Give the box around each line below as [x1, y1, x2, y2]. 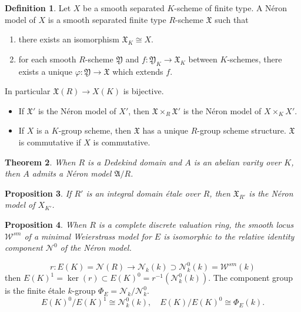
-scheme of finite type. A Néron [174, 2, 287, 14]
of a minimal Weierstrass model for [24, 230, 152, 242]
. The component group [208, 271, 293, 284]
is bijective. [123, 85, 164, 97]
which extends [112, 65, 163, 77]
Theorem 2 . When [5, 155, 76, 168]
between [188, 52, 218, 65]
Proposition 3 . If [5, 187, 72, 199]
